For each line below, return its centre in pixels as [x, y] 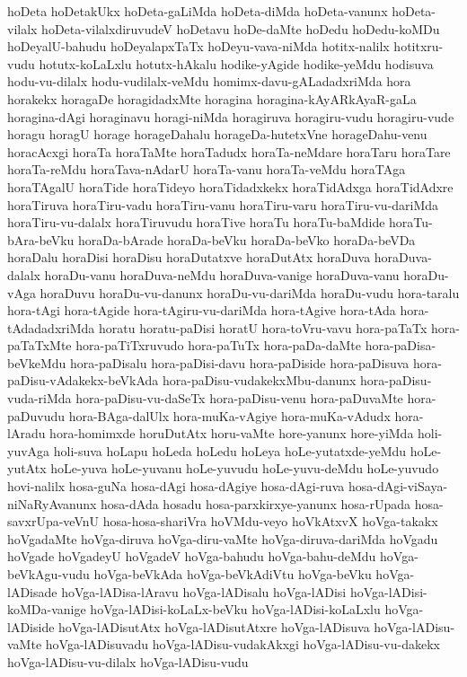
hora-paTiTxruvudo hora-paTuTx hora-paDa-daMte [218, 345]
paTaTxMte [40, 345]
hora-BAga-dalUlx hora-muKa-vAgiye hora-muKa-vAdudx [229, 415]
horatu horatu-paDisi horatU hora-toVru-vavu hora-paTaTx [263, 327]
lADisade [32, 591]
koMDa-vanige [47, 609]
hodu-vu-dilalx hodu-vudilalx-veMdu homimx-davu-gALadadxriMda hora [209, 81]
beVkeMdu [37, 362]
